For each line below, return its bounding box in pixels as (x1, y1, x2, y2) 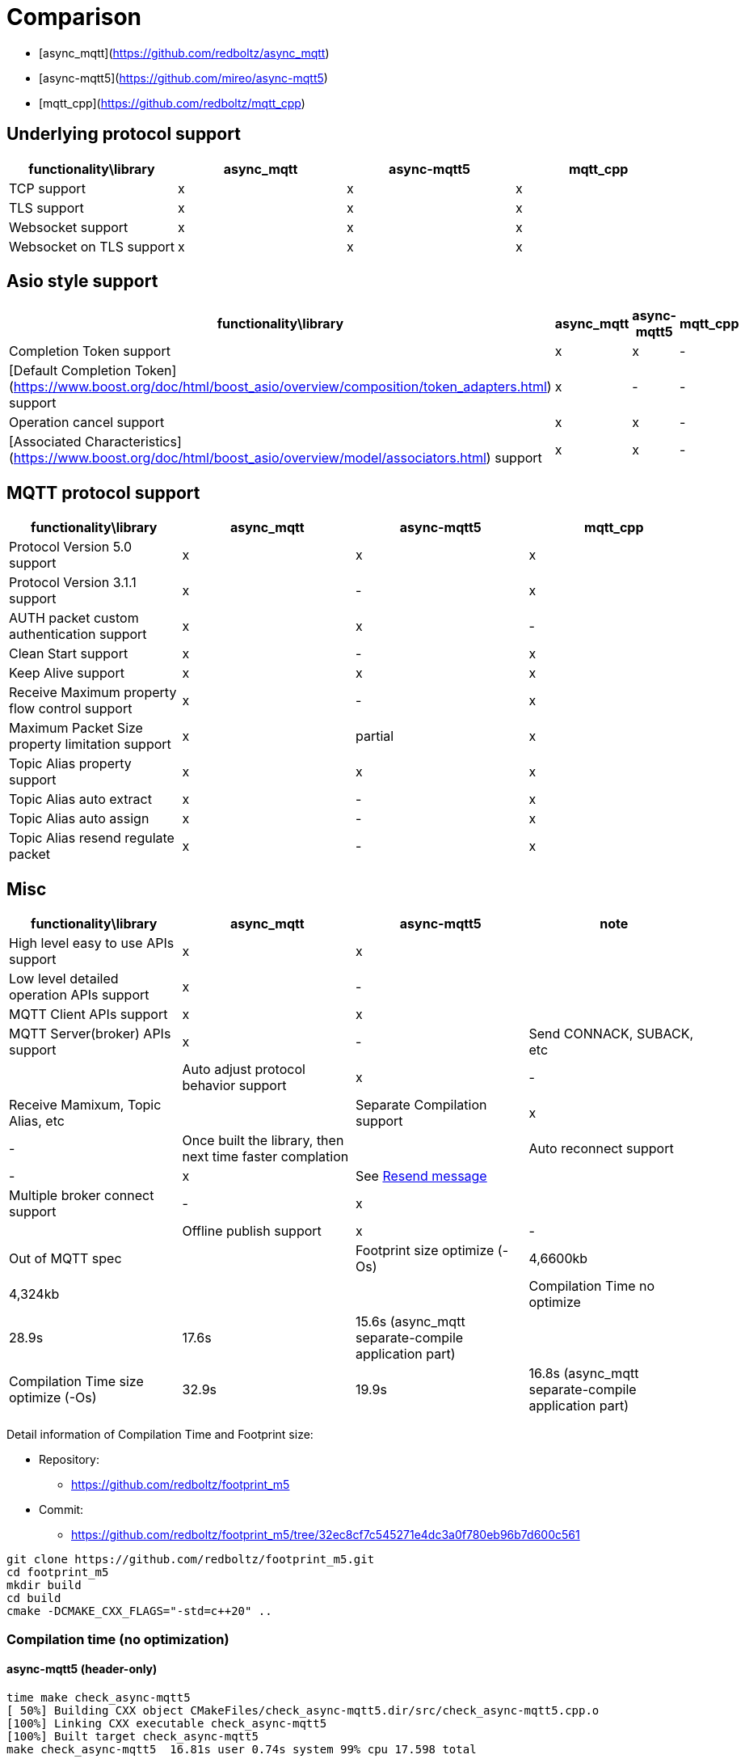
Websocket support (9, 218, 128, 235)
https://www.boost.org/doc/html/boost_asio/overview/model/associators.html (13, 450, 486, 467)
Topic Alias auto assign (9, 810, 149, 827)
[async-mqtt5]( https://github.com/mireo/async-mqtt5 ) (39, 70, 328, 85)
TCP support (9, 180, 86, 197)
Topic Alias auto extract (9, 791, 152, 808)
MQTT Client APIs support (9, 1006, 168, 1023)
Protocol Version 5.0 (9, 539, 133, 556)
